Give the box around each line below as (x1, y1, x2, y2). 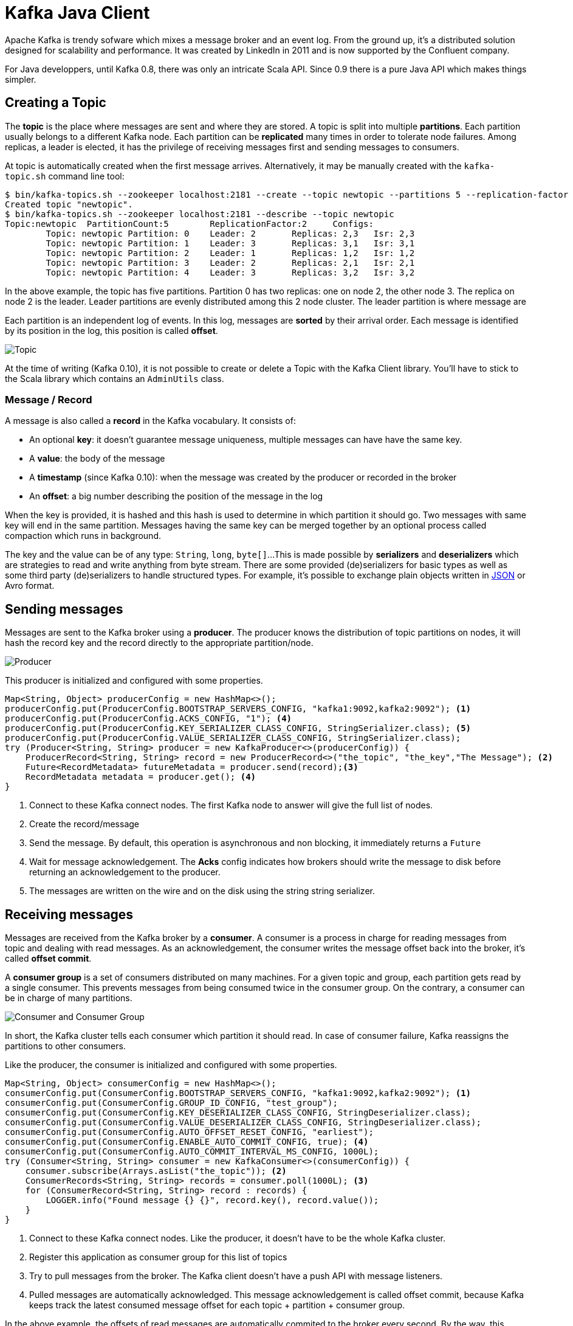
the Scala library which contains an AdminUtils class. (5, 373, 224, 384)
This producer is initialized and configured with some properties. (5, 675, 263, 686)
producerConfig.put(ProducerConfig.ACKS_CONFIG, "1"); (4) (5, 713, 292, 724)
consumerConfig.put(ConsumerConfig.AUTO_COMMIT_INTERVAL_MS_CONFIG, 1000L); (5, 1147, 379, 1157)
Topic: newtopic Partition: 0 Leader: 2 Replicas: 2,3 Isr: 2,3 (46, 228, 415, 238)
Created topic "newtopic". (5, 199, 133, 209)
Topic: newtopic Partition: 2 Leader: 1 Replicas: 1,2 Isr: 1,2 (46, 248, 415, 258)
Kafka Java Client (5, 2, 150, 23)
